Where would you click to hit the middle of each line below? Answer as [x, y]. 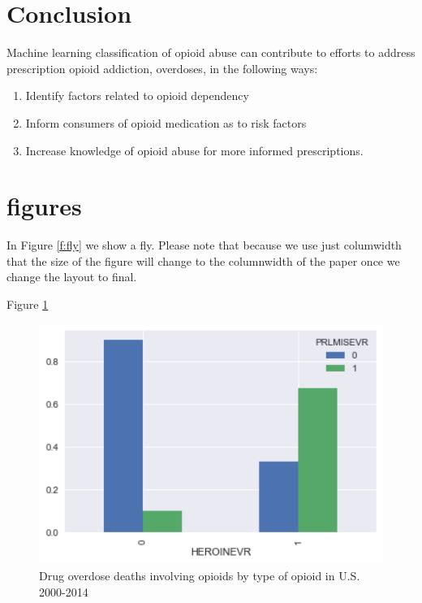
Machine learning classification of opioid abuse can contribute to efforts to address [211, 52]
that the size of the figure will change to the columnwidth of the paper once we [203, 260]
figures [44, 206]
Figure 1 [28, 304]
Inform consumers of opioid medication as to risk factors [166, 122]
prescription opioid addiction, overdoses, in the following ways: [162, 68]
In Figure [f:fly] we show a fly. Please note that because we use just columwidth [204, 245]
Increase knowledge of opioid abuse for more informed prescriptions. [194, 150]
